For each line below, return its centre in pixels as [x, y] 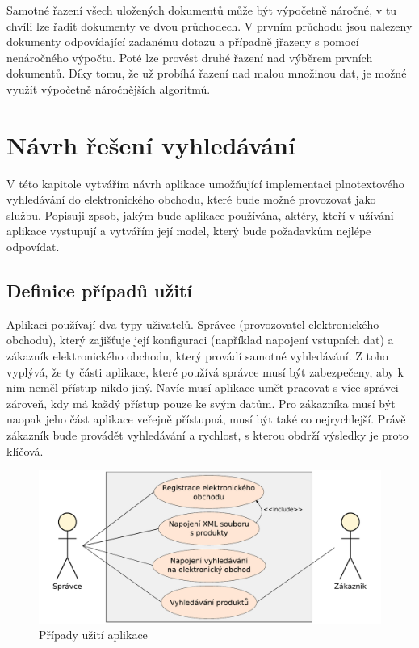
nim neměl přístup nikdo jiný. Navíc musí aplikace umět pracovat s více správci [203, 387]
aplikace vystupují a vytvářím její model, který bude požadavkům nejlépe [189, 231]
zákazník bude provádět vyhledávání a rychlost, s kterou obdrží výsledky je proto [207, 435]
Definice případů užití [100, 290]
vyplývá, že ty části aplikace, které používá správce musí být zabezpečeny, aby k [205, 371]
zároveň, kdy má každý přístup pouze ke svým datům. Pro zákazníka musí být [201, 403]
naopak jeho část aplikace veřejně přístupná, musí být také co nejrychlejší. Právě [206, 419]
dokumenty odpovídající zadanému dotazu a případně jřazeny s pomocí [183, 42]
